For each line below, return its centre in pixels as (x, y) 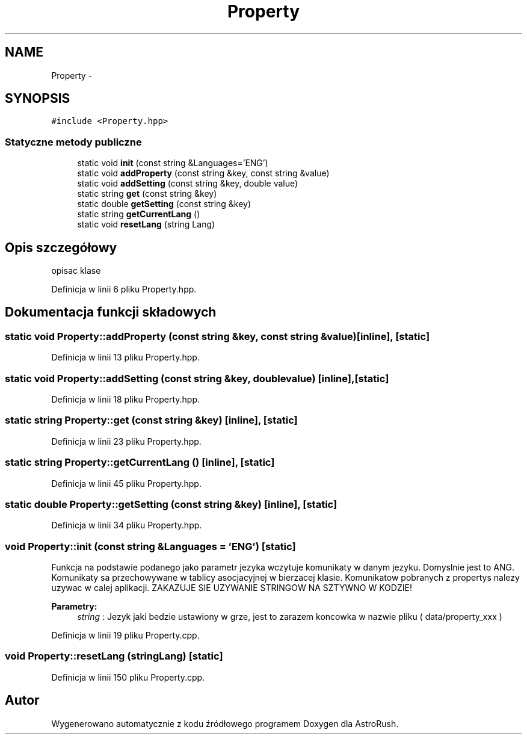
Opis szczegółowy (61, 247)
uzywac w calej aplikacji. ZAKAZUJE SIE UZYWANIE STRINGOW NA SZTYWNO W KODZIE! (232, 588)
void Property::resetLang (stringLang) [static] (114, 656)
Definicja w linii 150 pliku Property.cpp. (128, 677)
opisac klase (76, 271)
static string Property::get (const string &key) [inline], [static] (151, 420)
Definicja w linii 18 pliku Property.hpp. (125, 399)
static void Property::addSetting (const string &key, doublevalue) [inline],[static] (197, 378)
